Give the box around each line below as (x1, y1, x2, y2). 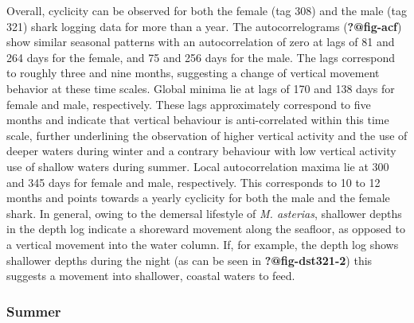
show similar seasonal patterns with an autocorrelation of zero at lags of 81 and (6, 33, 395, 50)
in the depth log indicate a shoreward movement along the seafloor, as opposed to (6, 220, 405, 237)
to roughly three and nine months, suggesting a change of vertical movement (6, 64, 380, 81)
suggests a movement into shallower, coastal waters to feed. (6, 267, 295, 284)
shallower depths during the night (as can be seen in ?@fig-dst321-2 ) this (6, 251, 373, 268)
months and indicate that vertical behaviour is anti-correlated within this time (6, 111, 389, 128)
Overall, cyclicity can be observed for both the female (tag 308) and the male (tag (6, 2, 408, 18)
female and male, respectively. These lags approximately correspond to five (6, 95, 371, 112)
